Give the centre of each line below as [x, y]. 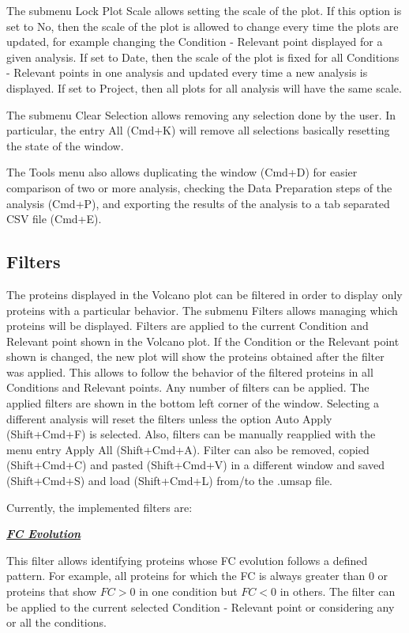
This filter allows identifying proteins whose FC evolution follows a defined [187, 560]
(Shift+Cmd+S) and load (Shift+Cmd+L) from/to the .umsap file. [169, 481]
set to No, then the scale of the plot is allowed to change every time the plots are [203, 26]
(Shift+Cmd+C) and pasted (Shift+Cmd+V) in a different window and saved [195, 465]
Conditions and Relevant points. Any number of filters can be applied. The [188, 387]
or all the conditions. [56, 622]
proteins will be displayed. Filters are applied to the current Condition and [188, 326]
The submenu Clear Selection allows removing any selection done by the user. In [201, 114]
